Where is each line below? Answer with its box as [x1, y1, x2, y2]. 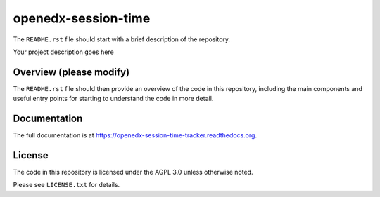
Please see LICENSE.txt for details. [13, 181, 120, 189]
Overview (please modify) [13, 66, 130, 78]
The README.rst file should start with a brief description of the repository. [13, 35, 231, 43]
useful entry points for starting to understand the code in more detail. [13, 95, 214, 103]
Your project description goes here [13, 48, 114, 56]
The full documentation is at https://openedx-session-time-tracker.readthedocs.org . [13, 131, 257, 140]
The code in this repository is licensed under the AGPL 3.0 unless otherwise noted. [13, 168, 253, 177]
